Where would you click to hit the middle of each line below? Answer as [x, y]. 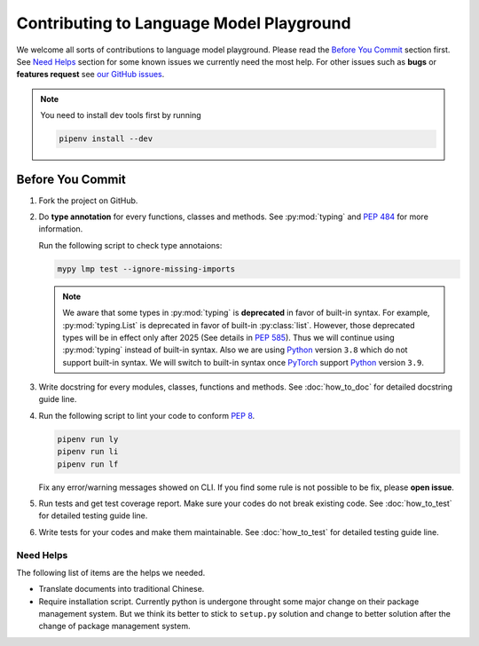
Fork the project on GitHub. [88, 201]
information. [61, 229]
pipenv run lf [88, 464]
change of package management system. [114, 626]
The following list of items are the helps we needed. [111, 572]
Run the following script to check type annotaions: [130, 245]
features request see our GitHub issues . [90, 75]
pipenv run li [88, 452]
